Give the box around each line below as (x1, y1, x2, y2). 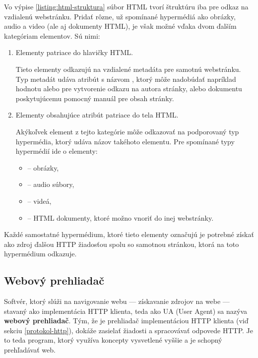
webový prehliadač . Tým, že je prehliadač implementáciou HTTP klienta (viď (4, 315, 249, 326)
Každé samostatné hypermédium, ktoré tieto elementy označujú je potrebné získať (4, 229, 254, 239)
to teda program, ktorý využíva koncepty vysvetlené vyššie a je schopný (4, 335, 222, 345)
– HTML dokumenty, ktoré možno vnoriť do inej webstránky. (27, 212, 214, 223)
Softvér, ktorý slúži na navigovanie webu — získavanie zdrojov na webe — (4, 296, 230, 306)
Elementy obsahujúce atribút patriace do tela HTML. (15, 110, 179, 120)
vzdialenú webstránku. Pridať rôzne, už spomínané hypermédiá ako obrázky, (4, 11, 236, 21)
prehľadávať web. (4, 345, 56, 355)
